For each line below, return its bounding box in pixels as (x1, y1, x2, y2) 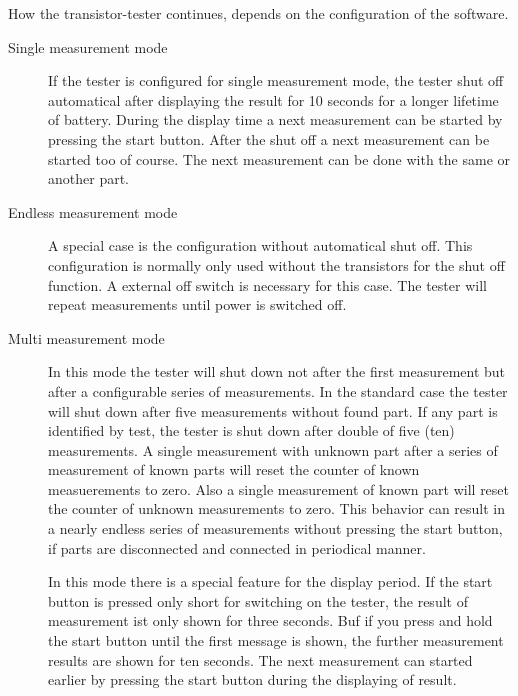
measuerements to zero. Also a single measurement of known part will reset (48, 478, 510, 499)
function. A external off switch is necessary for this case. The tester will (48, 274, 487, 295)
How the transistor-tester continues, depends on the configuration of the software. (8, 3, 509, 23)
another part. (48, 168, 129, 189)
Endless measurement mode (8, 201, 178, 222)
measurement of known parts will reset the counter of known (48, 459, 420, 480)
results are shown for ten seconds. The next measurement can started (48, 649, 473, 670)
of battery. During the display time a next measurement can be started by (48, 109, 503, 130)
